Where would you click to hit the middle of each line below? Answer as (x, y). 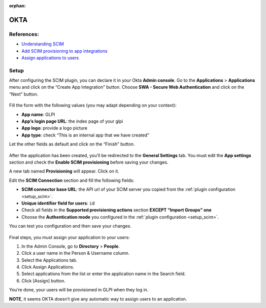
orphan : (17, 6)
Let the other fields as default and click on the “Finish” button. (72, 144)
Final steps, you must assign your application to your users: (69, 237)
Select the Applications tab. (49, 260)
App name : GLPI (38, 114)
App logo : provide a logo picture (54, 128)
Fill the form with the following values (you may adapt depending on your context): (93, 105)
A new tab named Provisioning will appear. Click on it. (64, 171)
